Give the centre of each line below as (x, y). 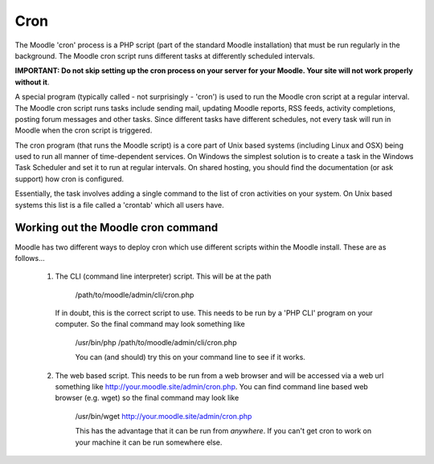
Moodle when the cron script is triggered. (84, 130)
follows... (30, 258)
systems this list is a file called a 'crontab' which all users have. (119, 205)
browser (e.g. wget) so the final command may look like (147, 398)
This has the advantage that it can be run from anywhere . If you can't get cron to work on (223, 431)
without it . (32, 82)
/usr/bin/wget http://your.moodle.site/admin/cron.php (164, 416)
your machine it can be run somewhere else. (149, 442)
